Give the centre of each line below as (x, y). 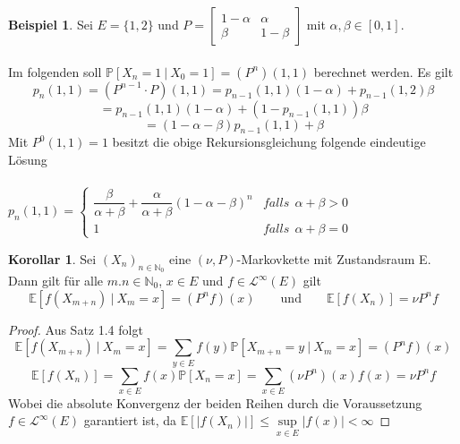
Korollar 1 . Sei (52, 258)
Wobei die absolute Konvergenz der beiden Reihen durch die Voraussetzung (215, 402)
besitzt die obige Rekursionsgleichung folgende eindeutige (269, 142)
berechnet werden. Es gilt (383, 71)
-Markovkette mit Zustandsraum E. (334, 258)
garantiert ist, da (130, 420)
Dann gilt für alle (56, 280)
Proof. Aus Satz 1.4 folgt (76, 329)
